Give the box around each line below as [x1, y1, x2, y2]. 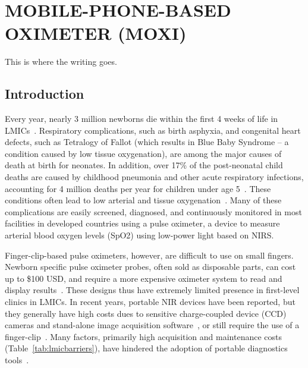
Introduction [5, 84, 84, 103]
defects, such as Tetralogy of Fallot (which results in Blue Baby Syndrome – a [5, 136, 289, 148]
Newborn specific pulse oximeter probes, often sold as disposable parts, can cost [5, 260, 296, 273]
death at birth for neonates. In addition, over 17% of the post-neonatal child [5, 159, 283, 171]
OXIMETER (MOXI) [5, 21, 187, 45]
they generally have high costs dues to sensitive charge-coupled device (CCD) [5, 307, 287, 319]
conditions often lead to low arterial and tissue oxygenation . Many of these [5, 194, 282, 206]
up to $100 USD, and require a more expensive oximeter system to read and [5, 272, 282, 284]
